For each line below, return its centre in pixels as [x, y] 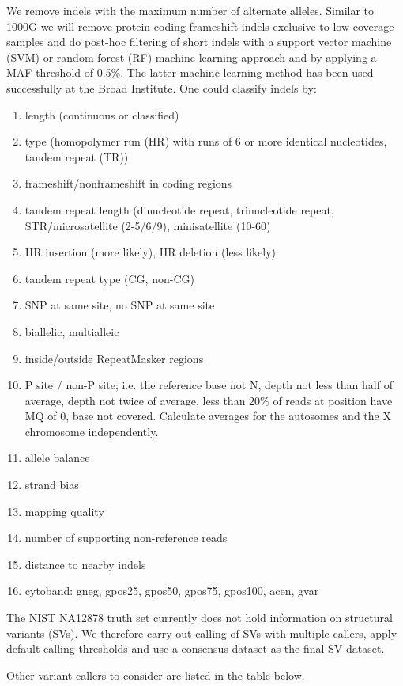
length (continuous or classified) [102, 114]
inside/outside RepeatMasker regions [114, 358]
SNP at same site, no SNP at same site [120, 305]
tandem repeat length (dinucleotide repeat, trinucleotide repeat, [179, 209]
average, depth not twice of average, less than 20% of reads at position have [209, 400]
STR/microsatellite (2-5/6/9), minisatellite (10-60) [148, 225]
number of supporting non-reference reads [126, 538]
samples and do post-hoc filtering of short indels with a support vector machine [199, 42]
